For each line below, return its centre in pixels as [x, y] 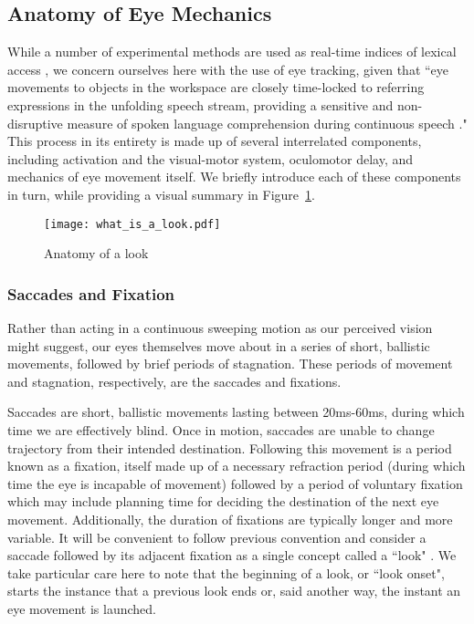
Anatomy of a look [96, 253]
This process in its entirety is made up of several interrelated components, [215, 141]
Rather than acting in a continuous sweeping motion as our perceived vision [220, 328]
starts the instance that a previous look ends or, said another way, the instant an [234, 591]
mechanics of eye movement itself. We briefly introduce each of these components [234, 177]
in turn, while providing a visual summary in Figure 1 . [161, 194]
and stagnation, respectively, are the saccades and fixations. [174, 381]
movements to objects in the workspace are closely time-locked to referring [216, 87]
